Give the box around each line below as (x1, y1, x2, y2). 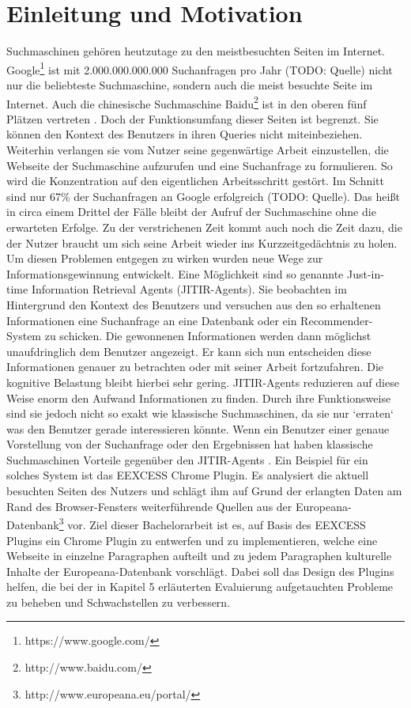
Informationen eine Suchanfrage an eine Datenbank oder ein (6, 312, 297, 328)
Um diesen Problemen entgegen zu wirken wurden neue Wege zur (6, 250, 323, 267)
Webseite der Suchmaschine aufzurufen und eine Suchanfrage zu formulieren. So (6, 157, 393, 173)
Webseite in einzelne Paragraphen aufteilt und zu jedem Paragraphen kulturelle (6, 547, 392, 564)
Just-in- (346, 265, 384, 282)
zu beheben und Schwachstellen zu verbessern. (6, 593, 231, 610)
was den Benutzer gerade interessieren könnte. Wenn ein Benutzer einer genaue (6, 420, 390, 437)
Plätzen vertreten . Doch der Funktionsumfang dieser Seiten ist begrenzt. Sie (6, 110, 379, 127)
